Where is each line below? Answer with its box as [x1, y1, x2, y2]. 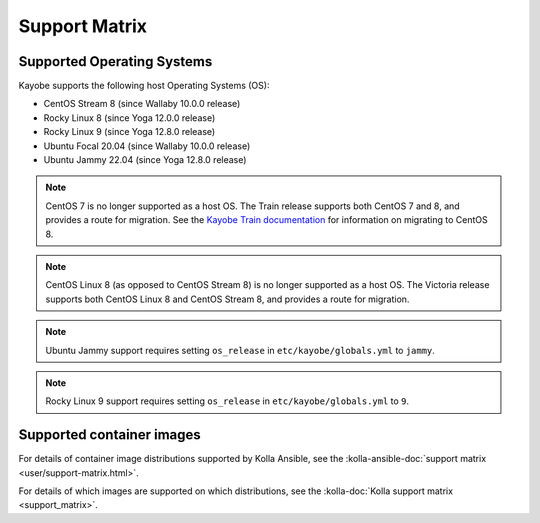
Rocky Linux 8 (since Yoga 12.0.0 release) [43, 111, 216, 124]
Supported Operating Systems [18, 53, 213, 70]
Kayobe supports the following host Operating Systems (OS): [18, 80, 270, 92]
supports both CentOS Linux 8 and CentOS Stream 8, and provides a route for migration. [45, 293, 410, 305]
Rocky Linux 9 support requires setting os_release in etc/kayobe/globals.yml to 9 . [45, 395, 410, 407]
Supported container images [18, 426, 202, 444]
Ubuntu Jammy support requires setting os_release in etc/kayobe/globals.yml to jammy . [45, 344, 435, 356]
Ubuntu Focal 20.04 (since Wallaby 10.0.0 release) [43, 140, 251, 152]
